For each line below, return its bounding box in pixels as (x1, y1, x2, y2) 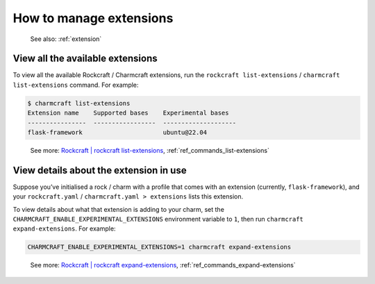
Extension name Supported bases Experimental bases (27, 109, 229, 117)
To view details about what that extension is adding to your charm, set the (12, 205, 225, 213)
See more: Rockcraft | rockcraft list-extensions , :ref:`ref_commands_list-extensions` (30, 146, 270, 154)
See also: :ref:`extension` (30, 35, 102, 43)
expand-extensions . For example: (12, 224, 116, 233)
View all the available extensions (12, 53, 158, 65)
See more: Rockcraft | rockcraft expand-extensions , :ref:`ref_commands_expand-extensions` (30, 261, 296, 269)
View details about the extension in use (12, 164, 187, 176)
